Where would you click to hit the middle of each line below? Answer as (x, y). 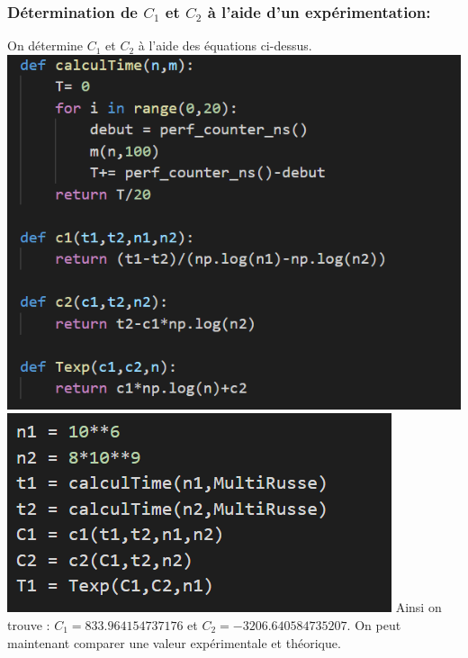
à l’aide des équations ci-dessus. (225, 45)
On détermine (45, 45)
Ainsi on (418, 607)
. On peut (374, 624)
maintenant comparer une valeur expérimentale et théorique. (174, 642)
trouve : (29, 624)
